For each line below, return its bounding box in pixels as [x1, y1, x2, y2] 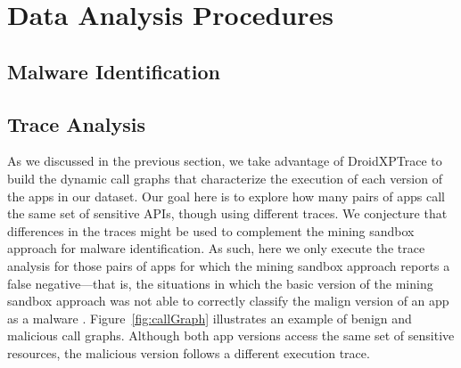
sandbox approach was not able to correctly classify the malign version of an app [7, 291, 449, 310]
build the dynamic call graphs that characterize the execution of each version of [7, 168, 442, 187]
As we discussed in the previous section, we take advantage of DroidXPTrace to [7, 151, 442, 170]
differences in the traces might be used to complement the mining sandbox [7, 221, 415, 240]
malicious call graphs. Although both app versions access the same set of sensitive [7, 326, 455, 345]
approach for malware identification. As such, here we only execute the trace [7, 239, 425, 258]
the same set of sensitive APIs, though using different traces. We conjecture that [7, 204, 448, 223]
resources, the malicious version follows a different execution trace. [7, 343, 370, 362]
